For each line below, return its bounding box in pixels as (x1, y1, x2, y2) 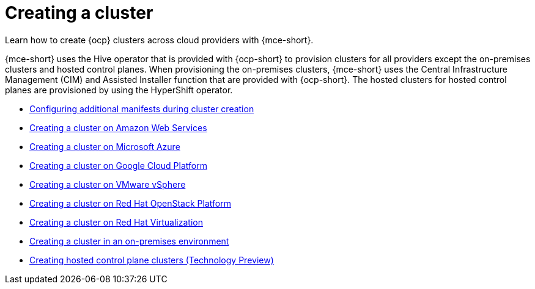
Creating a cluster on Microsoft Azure (29, 141, 180, 152)
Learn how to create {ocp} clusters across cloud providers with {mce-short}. (5, 34, 314, 45)
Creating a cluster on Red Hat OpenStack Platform (29, 198, 231, 209)
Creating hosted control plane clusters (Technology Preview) (29, 254, 274, 265)
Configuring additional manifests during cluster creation (29, 103, 254, 114)
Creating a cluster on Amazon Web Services (29, 122, 207, 133)
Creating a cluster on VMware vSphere (29, 179, 186, 190)
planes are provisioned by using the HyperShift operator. (5, 84, 233, 95)
